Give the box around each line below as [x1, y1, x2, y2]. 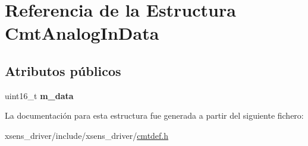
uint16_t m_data [5, 89, 74, 101]
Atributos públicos [5, 61, 121, 80]
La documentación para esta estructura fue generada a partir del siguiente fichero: [5, 109, 304, 122]
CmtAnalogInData [5, 21, 159, 45]
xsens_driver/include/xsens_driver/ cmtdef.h [5, 129, 169, 141]
